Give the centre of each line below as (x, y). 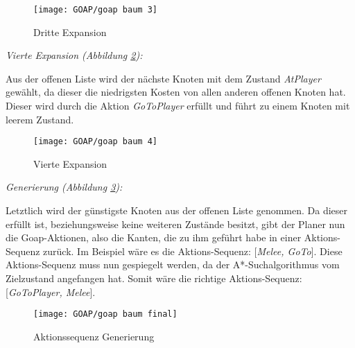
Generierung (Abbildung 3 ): (64, 187)
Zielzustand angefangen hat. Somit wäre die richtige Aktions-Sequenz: (154, 278)
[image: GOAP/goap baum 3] (95, 10)
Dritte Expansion (70, 32)
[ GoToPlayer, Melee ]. (51, 292)
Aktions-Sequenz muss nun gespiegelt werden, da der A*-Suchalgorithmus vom (173, 264)
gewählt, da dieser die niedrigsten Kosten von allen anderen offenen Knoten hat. (176, 92)
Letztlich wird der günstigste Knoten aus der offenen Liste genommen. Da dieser (177, 210)
